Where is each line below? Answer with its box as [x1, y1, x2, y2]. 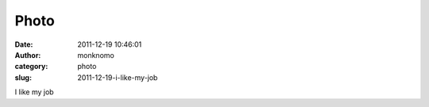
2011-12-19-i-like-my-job [77, 72, 158, 82]
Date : [14, 40, 33, 49]
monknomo [77, 50, 114, 59]
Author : [14, 50, 41, 59]
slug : [14, 72, 32, 82]
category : [14, 62, 48, 71]
